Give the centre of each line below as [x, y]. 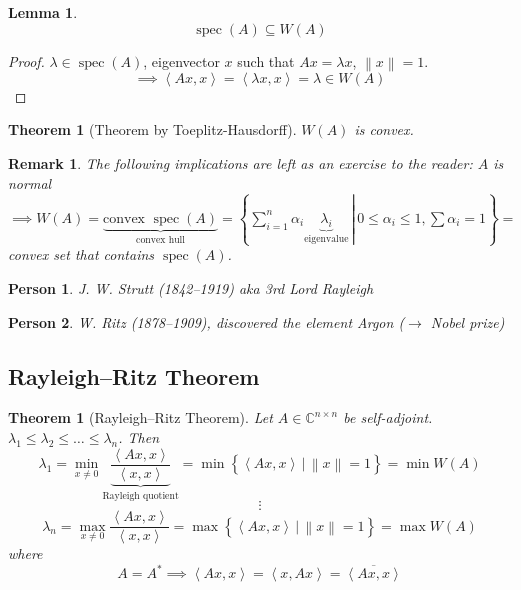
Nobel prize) [467, 321]
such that [266, 60]
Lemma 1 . [43, 12]
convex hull [161, 239]
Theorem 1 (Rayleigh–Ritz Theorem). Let [140, 417]
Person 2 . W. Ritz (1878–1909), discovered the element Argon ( [206, 321]
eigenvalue [326, 239]
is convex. [384, 129]
